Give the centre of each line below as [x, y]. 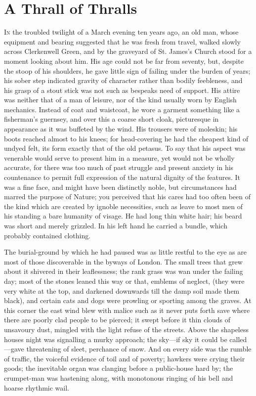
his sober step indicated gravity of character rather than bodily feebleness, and [123, 80]
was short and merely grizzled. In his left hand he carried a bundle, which [116, 225]
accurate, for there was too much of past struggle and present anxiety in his [119, 167]
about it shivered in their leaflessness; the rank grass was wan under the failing [124, 271]
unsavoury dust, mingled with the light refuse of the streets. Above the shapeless [126, 329]
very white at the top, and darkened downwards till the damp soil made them [122, 290]
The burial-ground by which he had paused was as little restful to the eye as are [125, 252]
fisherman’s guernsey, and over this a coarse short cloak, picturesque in [111, 119]
